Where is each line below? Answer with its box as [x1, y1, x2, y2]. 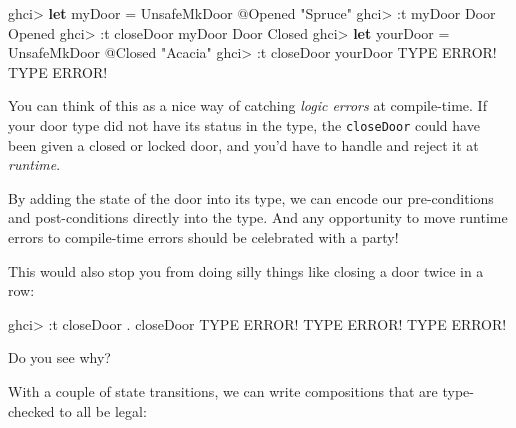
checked [8, 400, 55, 421]
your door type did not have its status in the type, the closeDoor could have [8, 114, 480, 135]
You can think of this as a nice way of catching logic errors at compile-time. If [8, 95, 487, 116]
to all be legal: [59, 400, 147, 421]
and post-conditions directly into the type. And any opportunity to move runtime [8, 207, 508, 228]
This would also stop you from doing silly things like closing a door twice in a [8, 260, 484, 281]
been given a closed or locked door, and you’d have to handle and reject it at [8, 134, 479, 155]
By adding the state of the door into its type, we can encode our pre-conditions [8, 187, 494, 208]
